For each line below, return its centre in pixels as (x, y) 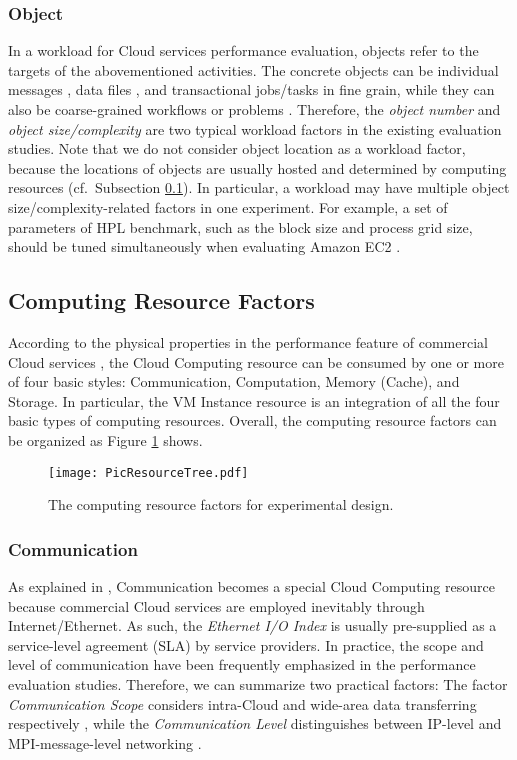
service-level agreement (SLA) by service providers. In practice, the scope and (246, 644)
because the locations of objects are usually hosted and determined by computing (257, 167)
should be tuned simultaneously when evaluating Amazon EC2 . (204, 246)
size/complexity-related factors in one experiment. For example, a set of (228, 206)
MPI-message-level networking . (105, 742)
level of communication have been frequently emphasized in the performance (242, 664)
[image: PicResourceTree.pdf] (148, 472)
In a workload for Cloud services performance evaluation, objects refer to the (243, 50)
